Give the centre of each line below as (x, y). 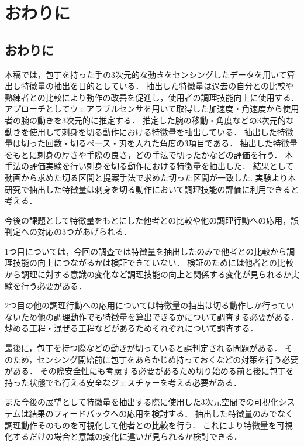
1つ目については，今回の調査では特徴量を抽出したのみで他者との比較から (146, 251)
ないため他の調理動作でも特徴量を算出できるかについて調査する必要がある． (152, 316)
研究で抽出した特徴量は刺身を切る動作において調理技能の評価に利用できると (152, 189)
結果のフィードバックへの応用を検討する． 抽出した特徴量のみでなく (161, 414)
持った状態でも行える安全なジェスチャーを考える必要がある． (123, 382)
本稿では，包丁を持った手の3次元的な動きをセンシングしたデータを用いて (146, 74)
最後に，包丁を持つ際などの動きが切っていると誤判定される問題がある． (144, 348)
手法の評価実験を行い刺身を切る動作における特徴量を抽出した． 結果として (149, 166)
